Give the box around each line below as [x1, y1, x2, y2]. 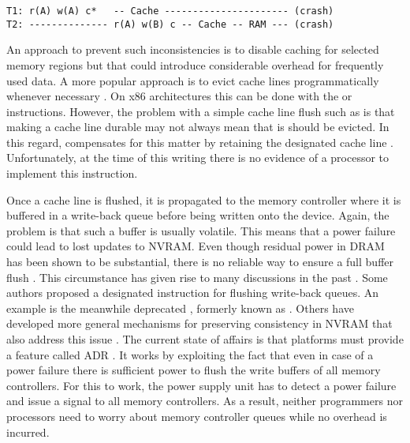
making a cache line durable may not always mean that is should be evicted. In [6, 118, 389, 135]
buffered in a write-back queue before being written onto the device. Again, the [6, 207, 389, 223]
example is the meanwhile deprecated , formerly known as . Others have [6, 299, 354, 316]
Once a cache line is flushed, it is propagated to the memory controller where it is [6, 191, 401, 208]
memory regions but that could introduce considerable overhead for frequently [6, 56, 384, 73]
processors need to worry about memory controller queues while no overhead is [6, 407, 387, 424]
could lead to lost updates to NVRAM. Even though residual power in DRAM [6, 238, 385, 254]
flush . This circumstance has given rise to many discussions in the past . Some [6, 268, 388, 285]
